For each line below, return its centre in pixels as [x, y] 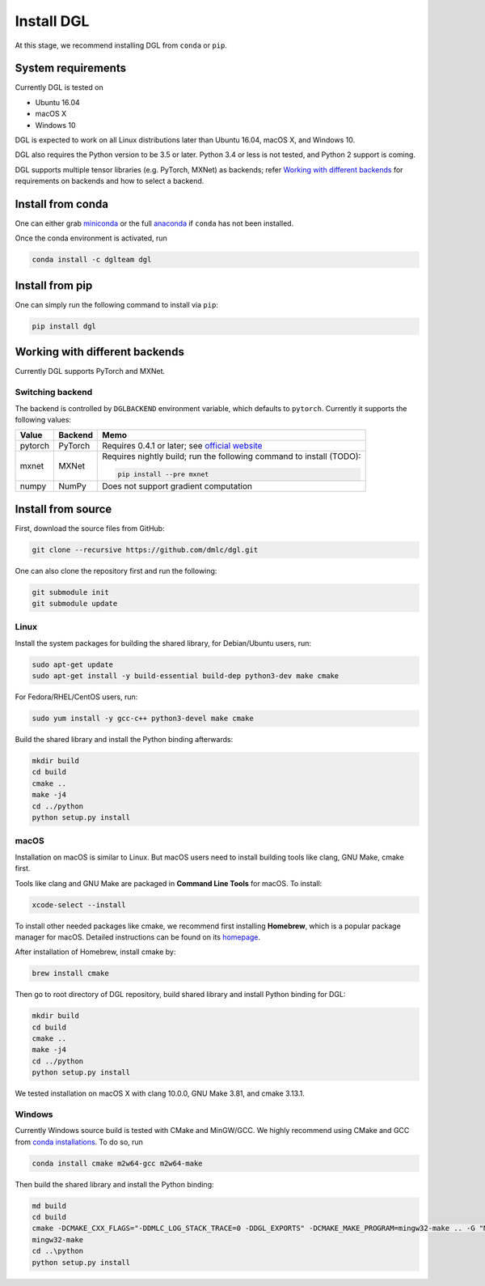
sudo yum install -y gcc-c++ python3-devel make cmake [143, 719]
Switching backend [54, 393]
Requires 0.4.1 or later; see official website [182, 446]
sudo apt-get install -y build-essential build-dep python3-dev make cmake [186, 676]
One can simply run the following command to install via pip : [116, 304]
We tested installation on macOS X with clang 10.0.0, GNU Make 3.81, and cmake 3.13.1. [160, 1093]
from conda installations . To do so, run [79, 1142]
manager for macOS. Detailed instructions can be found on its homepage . [138, 937]
